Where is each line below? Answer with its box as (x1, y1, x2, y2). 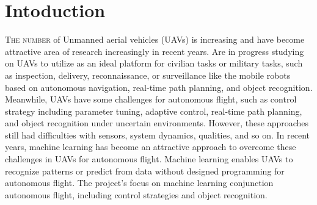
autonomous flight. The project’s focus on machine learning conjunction (5, 176, 274, 189)
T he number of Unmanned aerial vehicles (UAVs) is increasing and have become (5, 33, 305, 46)
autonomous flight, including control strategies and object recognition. (5, 188, 268, 201)
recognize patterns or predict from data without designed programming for (5, 164, 285, 177)
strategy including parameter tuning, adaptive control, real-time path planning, (5, 104, 302, 117)
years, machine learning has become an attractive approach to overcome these (5, 140, 296, 153)
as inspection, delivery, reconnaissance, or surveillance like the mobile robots (5, 68, 291, 81)
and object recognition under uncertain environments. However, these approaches (5, 117, 309, 129)
